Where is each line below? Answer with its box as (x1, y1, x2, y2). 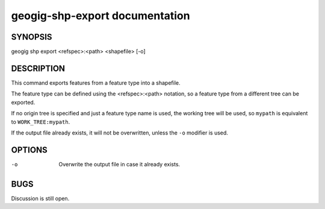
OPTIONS (11, 145, 48, 155)
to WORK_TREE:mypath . (11, 118, 70, 126)
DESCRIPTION (11, 63, 66, 73)
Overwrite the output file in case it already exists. (58, 160, 181, 168)
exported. (11, 98, 36, 106)
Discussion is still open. (11, 195, 70, 202)
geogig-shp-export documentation (11, 9, 190, 22)
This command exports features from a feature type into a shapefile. (11, 79, 181, 86)
